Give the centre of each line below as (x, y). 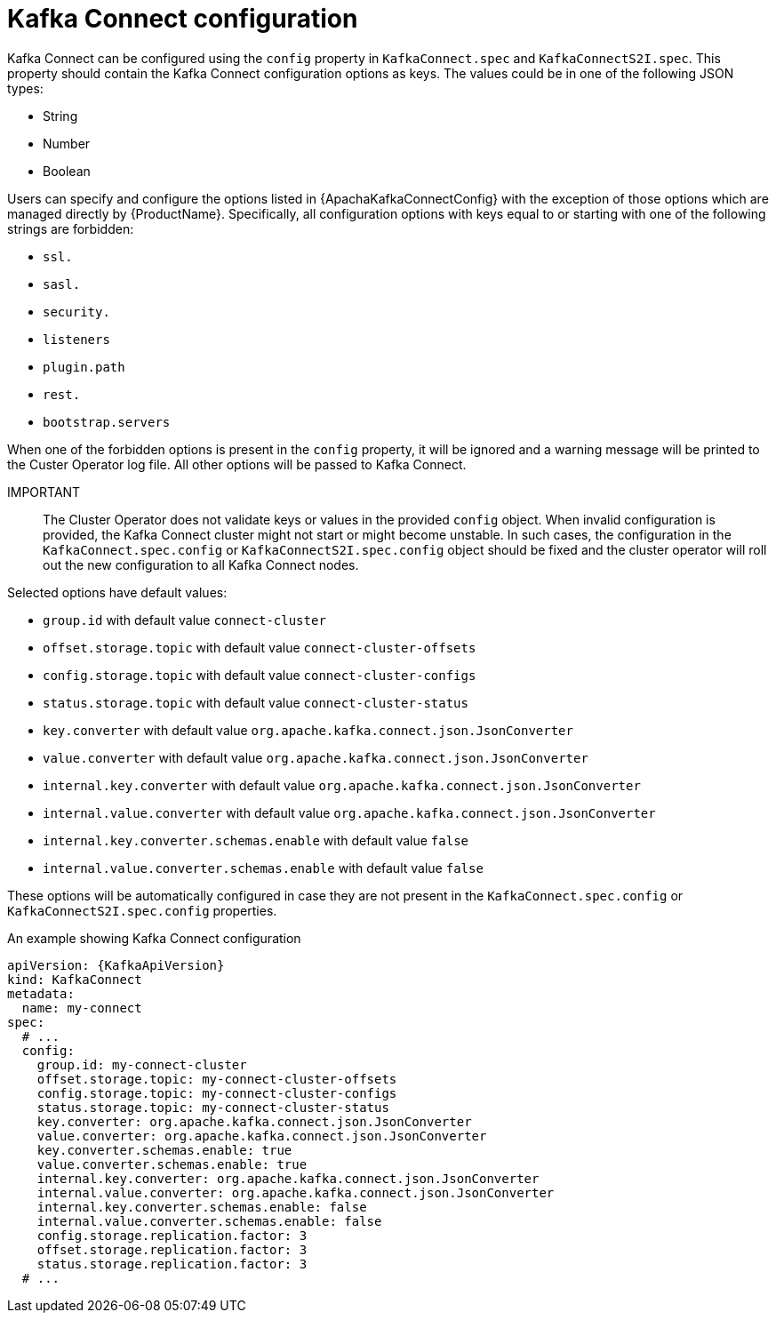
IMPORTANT (44, 492)
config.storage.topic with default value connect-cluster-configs (260, 675)
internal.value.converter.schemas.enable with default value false (263, 868)
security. (76, 312)
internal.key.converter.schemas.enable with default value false (256, 840)
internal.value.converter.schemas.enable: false (209, 1221)
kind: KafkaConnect (75, 979)
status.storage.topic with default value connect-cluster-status (256, 702)
